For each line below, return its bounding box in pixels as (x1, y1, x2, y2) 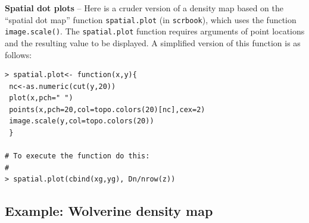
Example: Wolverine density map (5, 202, 213, 220)
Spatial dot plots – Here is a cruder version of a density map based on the (5, 2, 284, 14)
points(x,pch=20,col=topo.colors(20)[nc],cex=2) (9, 105, 205, 114)
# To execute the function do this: (5, 152, 150, 161)
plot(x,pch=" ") (9, 94, 73, 103)
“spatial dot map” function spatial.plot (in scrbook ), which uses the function (5, 13, 296, 26)
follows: (5, 48, 32, 60)
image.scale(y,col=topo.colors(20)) (9, 117, 154, 126)
